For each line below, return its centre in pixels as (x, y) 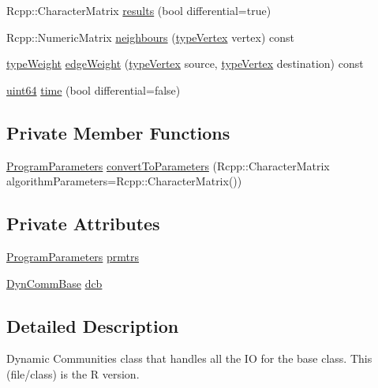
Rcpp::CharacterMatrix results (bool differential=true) (139, 10)
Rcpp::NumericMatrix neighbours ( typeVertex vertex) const (150, 37)
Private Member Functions (118, 132)
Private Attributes (83, 224)
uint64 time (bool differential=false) (94, 90)
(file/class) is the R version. (73, 373)
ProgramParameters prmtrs (73, 256)
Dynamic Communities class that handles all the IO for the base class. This (189, 358)
